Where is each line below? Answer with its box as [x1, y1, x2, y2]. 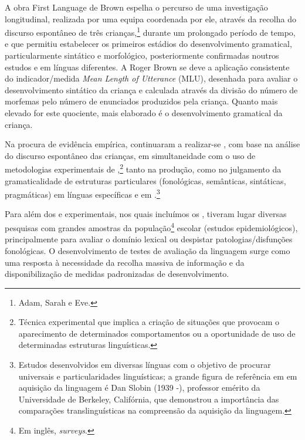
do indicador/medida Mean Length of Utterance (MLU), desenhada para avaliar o [5, 72, 298, 84]
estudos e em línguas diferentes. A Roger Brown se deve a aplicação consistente [5, 60, 290, 73]
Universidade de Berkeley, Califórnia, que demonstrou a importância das [18, 392, 279, 405]
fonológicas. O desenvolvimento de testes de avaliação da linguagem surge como [5, 244, 290, 256]
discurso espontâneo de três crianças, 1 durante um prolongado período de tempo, [5, 25, 296, 38]
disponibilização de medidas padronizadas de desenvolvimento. [5, 268, 229, 280]
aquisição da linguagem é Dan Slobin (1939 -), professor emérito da [18, 381, 260, 394]
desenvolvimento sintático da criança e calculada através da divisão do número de [5, 83, 298, 96]
